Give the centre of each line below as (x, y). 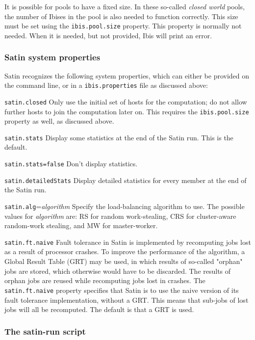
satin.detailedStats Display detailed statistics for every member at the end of (126, 180)
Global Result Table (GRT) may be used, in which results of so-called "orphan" (124, 261)
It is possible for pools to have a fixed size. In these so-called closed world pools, (125, 6)
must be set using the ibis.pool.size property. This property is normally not (123, 26)
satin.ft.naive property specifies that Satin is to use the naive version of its (122, 290)
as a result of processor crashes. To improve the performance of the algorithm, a (125, 251)
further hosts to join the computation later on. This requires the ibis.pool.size (127, 111)
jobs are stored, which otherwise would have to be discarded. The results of (118, 271)
